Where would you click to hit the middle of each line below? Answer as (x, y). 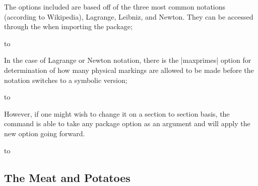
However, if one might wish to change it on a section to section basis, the (117, 113)
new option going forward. (45, 133)
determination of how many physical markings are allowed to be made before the (129, 70)
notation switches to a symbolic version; (66, 80)
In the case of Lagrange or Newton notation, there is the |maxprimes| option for (128, 60)
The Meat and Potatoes (67, 177)
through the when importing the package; (68, 26)
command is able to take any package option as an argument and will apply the (127, 123)
